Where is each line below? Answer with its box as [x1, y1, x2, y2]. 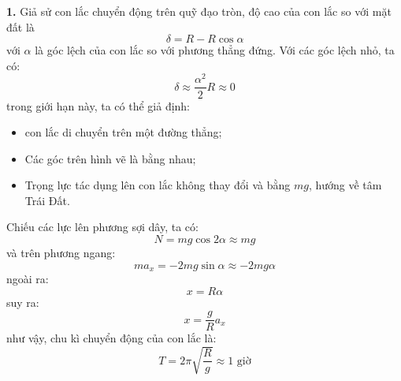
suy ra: [6, 293, 39, 310]
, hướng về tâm [308, 177, 382, 193]
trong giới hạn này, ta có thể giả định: [6, 97, 191, 114]
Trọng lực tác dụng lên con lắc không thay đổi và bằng [24, 177, 291, 193]
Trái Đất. [24, 192, 70, 208]
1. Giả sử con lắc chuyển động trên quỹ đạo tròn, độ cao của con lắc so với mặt [6, 3, 392, 19]
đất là [6, 18, 35, 35]
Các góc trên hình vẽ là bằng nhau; [24, 150, 196, 166]
